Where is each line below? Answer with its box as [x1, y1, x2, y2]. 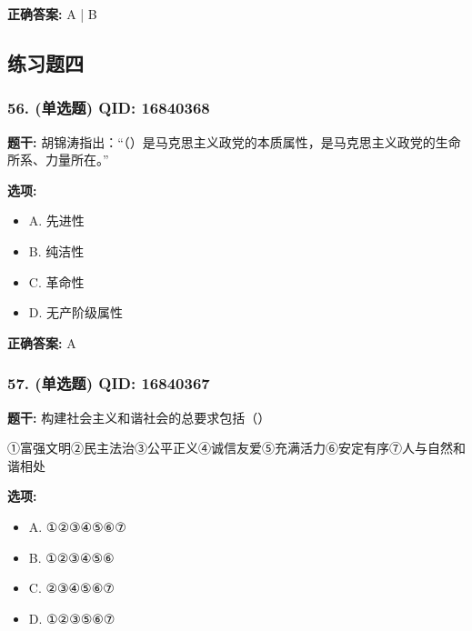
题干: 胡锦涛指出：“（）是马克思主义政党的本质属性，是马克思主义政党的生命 [7, 132, 461, 151]
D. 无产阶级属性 [28, 303, 124, 322]
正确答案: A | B [7, 5, 97, 23]
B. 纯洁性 [28, 241, 85, 260]
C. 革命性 [28, 272, 85, 291]
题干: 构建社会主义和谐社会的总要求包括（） [7, 407, 271, 426]
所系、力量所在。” [7, 150, 109, 169]
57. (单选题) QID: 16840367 [7, 372, 210, 395]
